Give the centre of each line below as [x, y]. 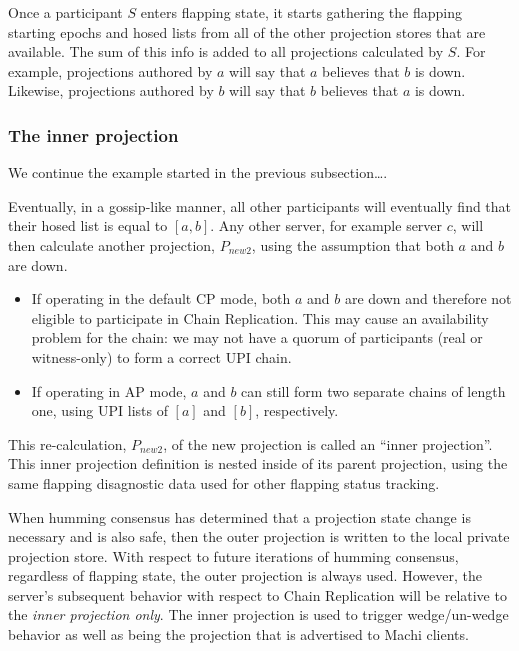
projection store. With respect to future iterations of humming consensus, [233, 555]
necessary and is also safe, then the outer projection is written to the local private [259, 536]
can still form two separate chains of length [373, 390]
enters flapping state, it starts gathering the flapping [301, 12]
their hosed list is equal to [88, 225]
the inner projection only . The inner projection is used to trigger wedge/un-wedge [258, 614]
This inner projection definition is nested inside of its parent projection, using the [258, 463]
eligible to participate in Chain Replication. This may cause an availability [260, 317]
